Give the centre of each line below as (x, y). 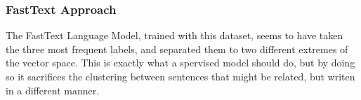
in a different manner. (53, 90)
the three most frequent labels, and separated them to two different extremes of (177, 49)
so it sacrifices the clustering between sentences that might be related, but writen (180, 76)
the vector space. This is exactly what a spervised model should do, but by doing (180, 63)
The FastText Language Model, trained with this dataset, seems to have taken (175, 35)
